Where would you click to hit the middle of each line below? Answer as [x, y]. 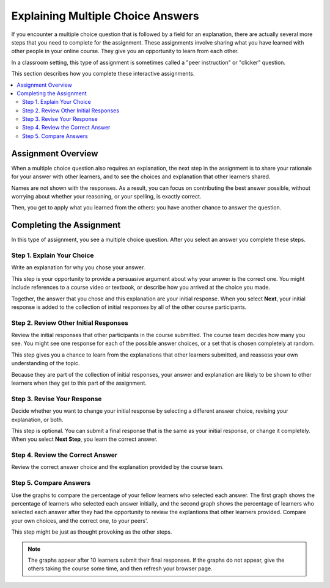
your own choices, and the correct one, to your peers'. [80, 521]
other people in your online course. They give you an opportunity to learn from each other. [125, 51]
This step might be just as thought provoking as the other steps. [92, 532]
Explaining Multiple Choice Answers [105, 16]
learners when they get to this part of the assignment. [79, 383]
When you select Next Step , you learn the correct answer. [85, 439]
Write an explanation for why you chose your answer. [78, 267]
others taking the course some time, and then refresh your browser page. [120, 568]
